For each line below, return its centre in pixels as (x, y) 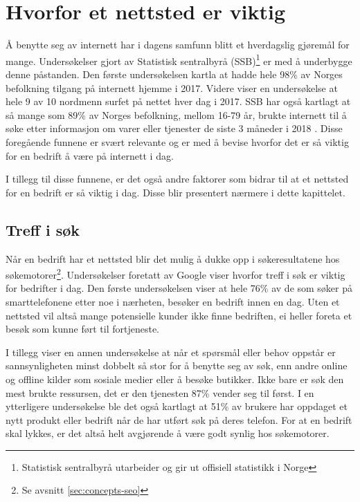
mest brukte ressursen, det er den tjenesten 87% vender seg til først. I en (160, 392)
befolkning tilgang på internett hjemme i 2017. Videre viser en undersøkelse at (172, 87)
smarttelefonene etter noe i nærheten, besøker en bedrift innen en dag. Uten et (173, 301)
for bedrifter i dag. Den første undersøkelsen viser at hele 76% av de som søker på (179, 288)
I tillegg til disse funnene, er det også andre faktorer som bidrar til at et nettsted (177, 179)
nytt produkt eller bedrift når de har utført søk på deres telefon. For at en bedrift (179, 419)
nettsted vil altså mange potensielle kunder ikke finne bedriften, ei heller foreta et (179, 315)
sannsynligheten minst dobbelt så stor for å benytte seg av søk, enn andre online (177, 365)
